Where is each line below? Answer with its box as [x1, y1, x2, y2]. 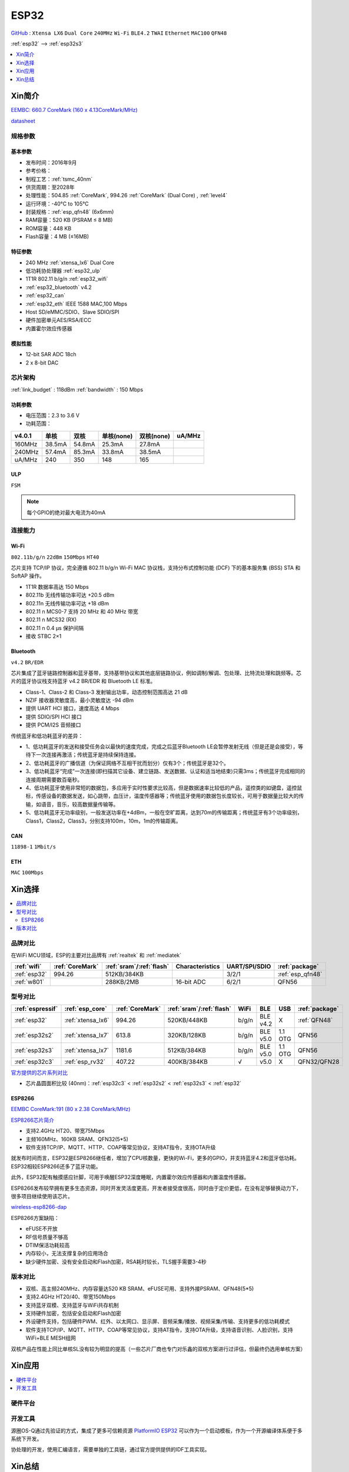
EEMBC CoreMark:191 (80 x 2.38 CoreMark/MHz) [11, 1106, 131, 1113]
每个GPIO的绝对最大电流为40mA [26, 509, 106, 516]
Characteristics [175, 962, 220, 970]
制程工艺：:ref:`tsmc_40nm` [25, 175, 93, 183]
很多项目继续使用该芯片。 [11, 1192, 73, 1199]
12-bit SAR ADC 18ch [25, 351, 77, 358]
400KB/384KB [167, 1057, 208, 1066]
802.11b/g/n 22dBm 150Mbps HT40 [11, 553, 99, 561]
